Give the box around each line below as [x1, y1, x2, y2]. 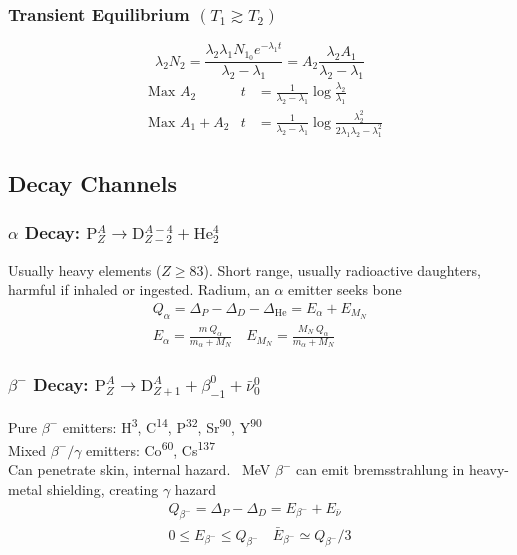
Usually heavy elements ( [8, 259, 162, 280]
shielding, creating [46, 479, 159, 500]
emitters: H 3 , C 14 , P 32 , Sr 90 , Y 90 [62, 413, 262, 437]
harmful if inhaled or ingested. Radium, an [8, 279, 270, 300]
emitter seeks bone [288, 279, 402, 300]
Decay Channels [8, 168, 177, 199]
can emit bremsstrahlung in [296, 459, 465, 480]
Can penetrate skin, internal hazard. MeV [8, 459, 271, 480]
